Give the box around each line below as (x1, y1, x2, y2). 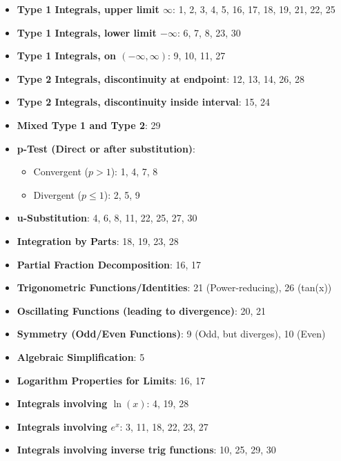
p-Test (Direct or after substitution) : (17, 141, 196, 155)
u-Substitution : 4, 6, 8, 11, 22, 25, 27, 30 (17, 210, 197, 225)
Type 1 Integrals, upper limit (17, 2, 159, 16)
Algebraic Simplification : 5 (17, 349, 145, 364)
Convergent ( (33, 164, 88, 179)
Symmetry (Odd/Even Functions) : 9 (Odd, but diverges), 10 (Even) (17, 326, 326, 341)
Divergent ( (33, 187, 82, 202)
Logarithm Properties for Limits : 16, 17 (17, 373, 206, 387)
